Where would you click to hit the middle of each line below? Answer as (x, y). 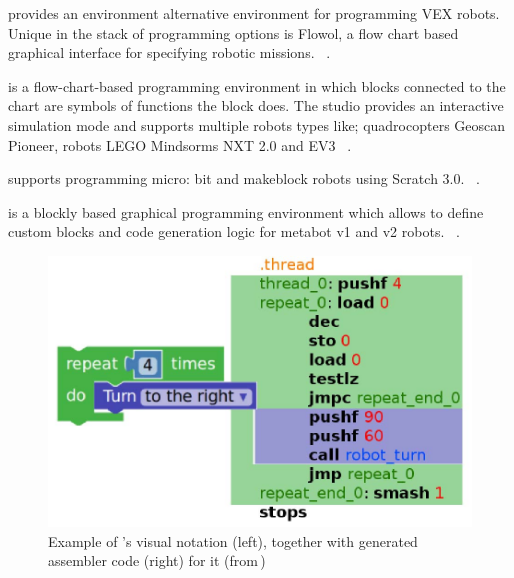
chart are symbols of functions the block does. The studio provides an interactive (256, 105)
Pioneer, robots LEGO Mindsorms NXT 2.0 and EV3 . (180, 144)
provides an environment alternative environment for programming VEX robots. (254, 13)
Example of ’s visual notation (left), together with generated (233, 540)
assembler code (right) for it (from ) (157, 560)
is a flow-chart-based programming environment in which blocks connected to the (257, 85)
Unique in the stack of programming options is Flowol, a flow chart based (233, 32)
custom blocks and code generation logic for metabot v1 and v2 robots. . (234, 231)
